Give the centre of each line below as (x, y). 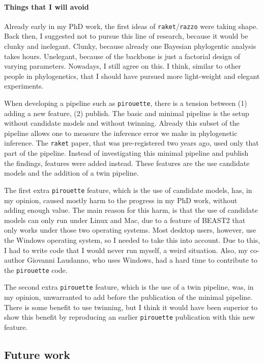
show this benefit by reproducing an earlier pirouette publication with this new (130, 317)
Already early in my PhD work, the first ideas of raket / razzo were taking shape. (131, 26)
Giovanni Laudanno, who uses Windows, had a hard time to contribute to (142, 260)
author (14, 260)
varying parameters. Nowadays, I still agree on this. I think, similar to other (123, 66)
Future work (37, 354)
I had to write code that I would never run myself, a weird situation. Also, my (126, 250)
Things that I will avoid (47, 6)
